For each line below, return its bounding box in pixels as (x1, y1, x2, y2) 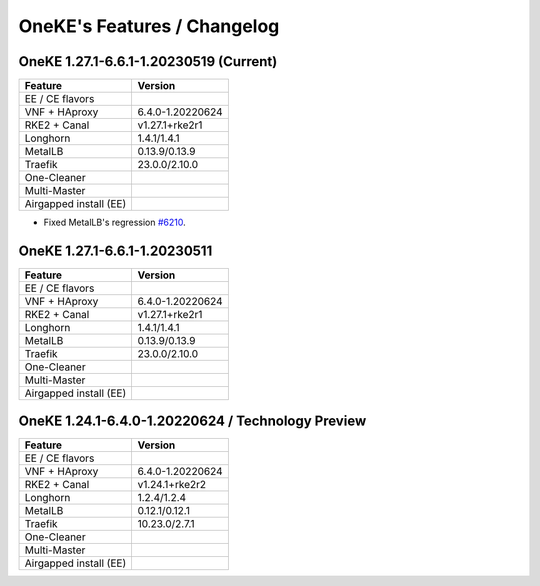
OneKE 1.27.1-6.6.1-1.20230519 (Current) (18, 53, 278, 70)
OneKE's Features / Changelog (18, 15, 280, 37)
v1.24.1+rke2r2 (137, 478, 207, 492)
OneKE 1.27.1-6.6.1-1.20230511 (18, 242, 213, 259)
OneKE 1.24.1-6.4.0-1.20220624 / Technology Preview (18, 413, 367, 430)
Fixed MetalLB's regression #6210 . (43, 216, 187, 229)
